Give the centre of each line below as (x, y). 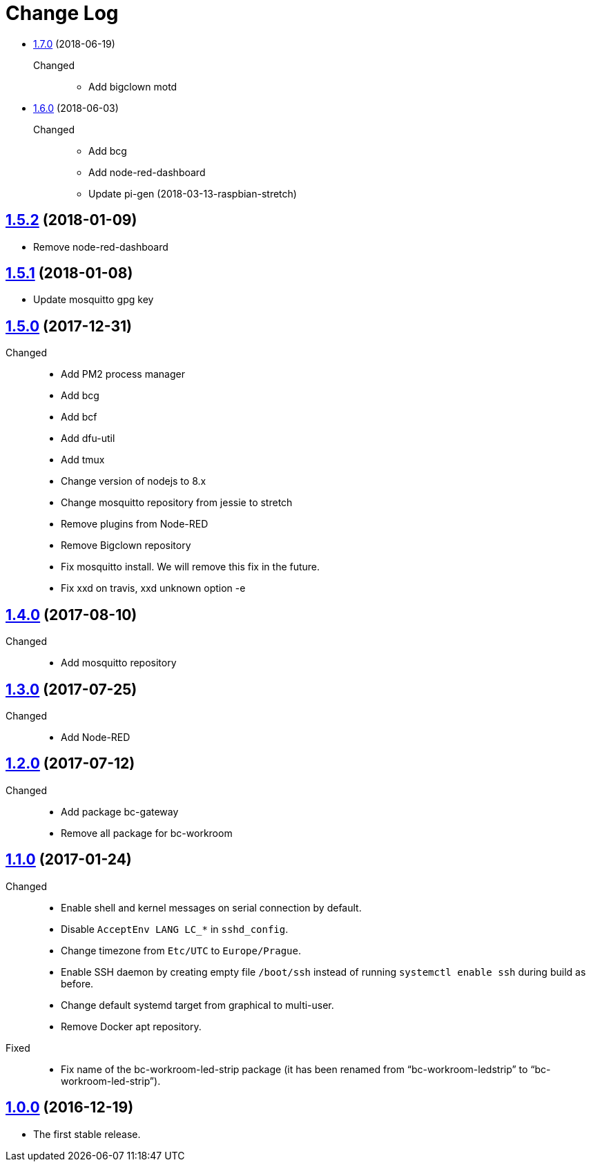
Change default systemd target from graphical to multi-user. (197, 1005)
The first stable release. (87, 1134)
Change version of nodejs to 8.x (134, 481)
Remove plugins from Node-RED (135, 524)
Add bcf (79, 417)
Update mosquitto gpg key (94, 300)
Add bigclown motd (133, 86)
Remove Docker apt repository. (131, 1026)
